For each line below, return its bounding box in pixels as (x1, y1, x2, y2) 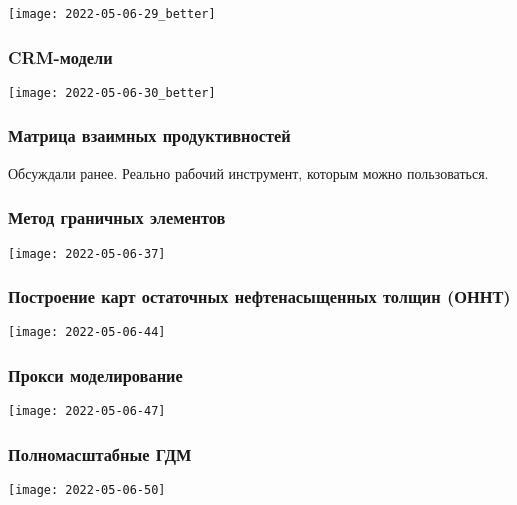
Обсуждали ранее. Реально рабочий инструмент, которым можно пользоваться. (8, 162, 489, 183)
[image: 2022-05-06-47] (8, 404, 166, 419)
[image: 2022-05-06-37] (8, 246, 166, 261)
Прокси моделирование (8, 363, 183, 388)
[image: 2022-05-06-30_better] (8, 85, 216, 100)
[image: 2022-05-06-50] (8, 483, 166, 498)
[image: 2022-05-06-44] (8, 325, 166, 340)
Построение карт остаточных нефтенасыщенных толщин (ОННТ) (8, 284, 511, 309)
